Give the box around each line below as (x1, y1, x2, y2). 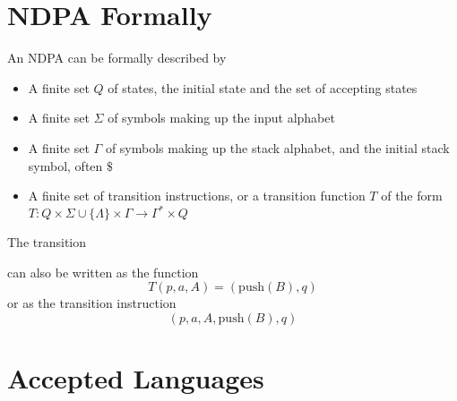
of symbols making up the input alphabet (108, 108, 335, 127)
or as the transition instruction (7, 294, 177, 312)
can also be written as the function (7, 262, 199, 281)
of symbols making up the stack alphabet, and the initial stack (105, 138, 450, 157)
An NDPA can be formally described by (7, 48, 227, 67)
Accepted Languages (7, 360, 264, 397)
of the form (381, 186, 443, 205)
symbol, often (28, 156, 103, 175)
